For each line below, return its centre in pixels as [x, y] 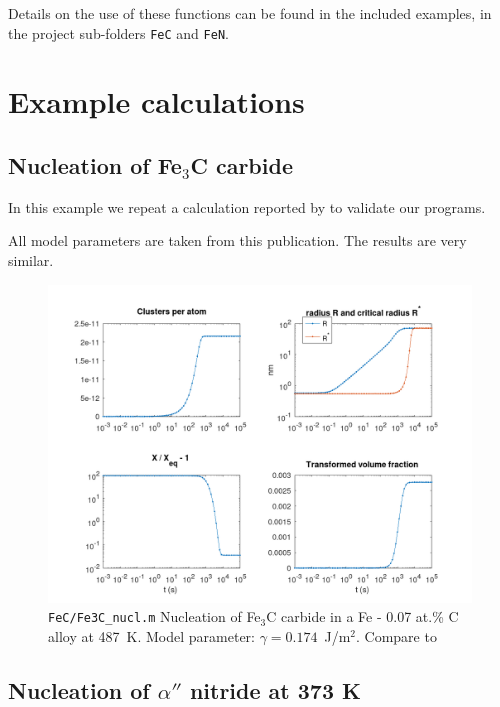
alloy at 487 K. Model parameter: [151, 635]
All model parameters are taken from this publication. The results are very [237, 240]
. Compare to [396, 635]
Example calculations [156, 101]
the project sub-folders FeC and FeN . [118, 32]
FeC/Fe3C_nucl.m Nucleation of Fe [154, 616]
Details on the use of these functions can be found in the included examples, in [250, 13]
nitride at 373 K [275, 689]
